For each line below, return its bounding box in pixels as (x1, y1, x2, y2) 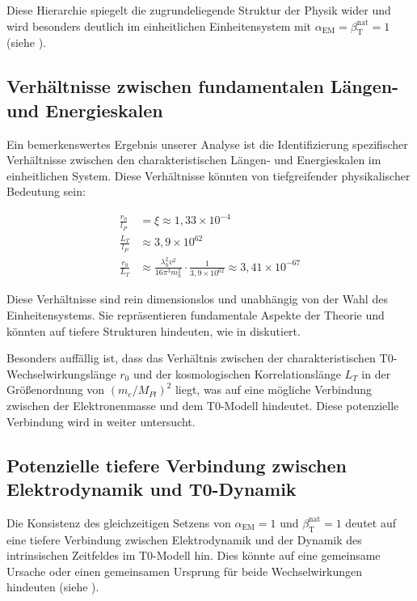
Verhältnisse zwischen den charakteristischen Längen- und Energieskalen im (6, 151, 381, 168)
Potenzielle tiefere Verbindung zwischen (6, 452, 347, 477)
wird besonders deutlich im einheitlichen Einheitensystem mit (6, 17, 312, 34)
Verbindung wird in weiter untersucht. (6, 413, 196, 430)
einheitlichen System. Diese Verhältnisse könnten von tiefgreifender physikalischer (6, 167, 411, 184)
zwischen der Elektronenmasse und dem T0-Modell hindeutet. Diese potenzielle (6, 397, 399, 413)
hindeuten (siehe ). (6, 578, 99, 595)
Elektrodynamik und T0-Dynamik (6, 476, 297, 501)
